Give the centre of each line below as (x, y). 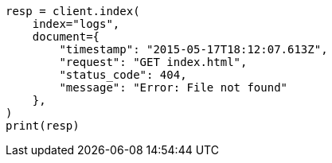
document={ (66, 37)
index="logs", (76, 24)
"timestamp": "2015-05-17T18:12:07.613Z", (193, 49)
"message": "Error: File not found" (174, 87)
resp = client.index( (73, 11)
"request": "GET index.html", (153, 62)
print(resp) (43, 126)
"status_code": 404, (123, 75)
